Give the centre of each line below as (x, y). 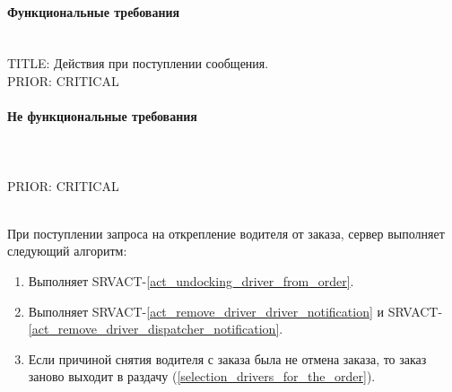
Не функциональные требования (102, 116)
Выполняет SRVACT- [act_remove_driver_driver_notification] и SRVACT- (235, 311)
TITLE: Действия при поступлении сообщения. (138, 63)
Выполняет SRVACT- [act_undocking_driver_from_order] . (191, 280)
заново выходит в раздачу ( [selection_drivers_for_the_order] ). (202, 376)
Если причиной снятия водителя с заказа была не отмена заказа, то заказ (227, 358)
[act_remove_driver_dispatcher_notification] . (156, 329)
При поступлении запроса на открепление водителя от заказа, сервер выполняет (226, 233)
